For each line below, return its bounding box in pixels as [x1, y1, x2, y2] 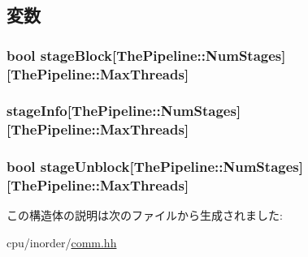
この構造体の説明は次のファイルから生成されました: [7, 207, 283, 224]
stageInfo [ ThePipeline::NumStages [7, 101, 236, 121]
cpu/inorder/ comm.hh [7, 234, 117, 251]
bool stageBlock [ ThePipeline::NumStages [7, 45, 282, 65]
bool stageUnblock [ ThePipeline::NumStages [7, 156, 299, 177]
